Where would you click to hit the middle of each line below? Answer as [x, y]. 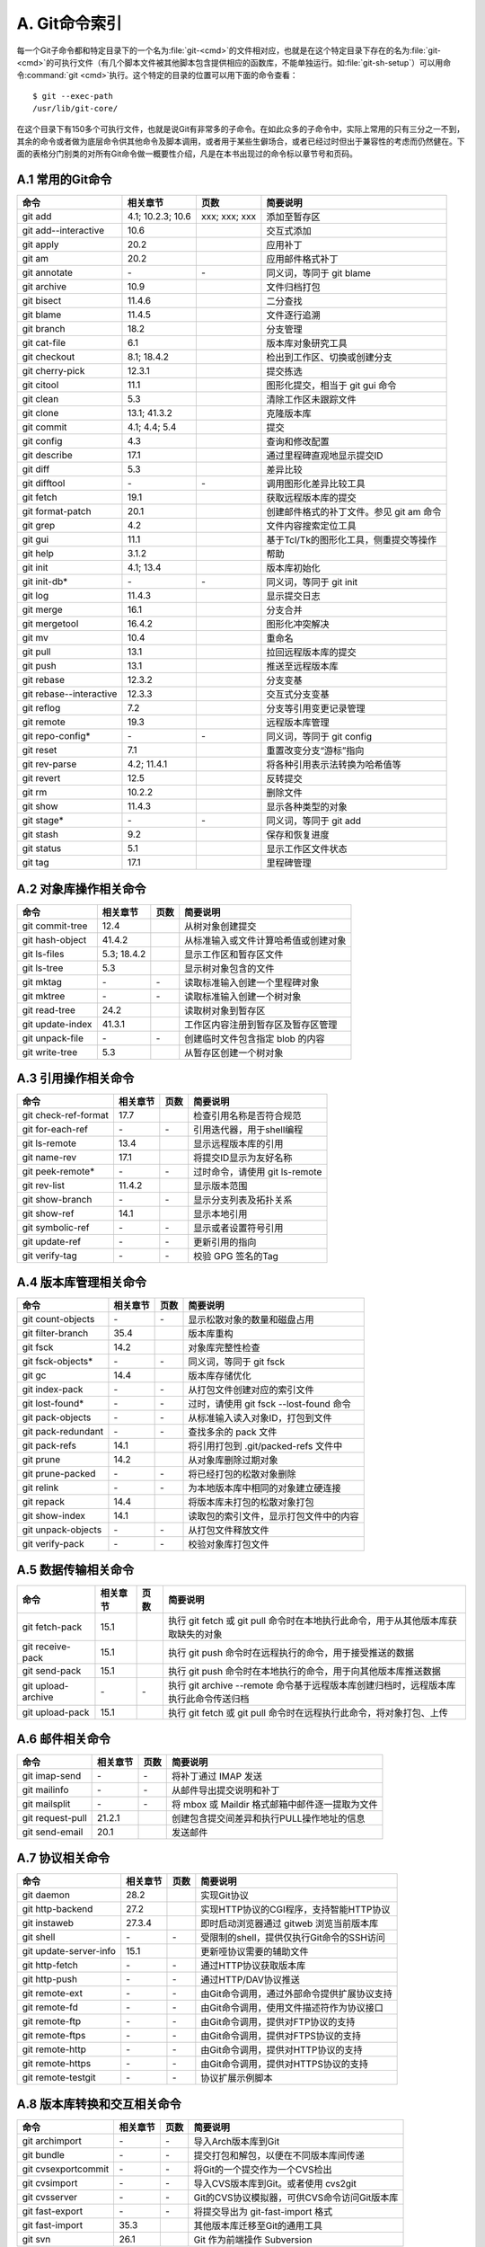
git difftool [44, 484]
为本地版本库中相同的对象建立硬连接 [265, 1488]
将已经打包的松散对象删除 [242, 1474]
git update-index [57, 1024]
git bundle [43, 2154]
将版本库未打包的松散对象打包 [251, 1502]
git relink [40, 1488]
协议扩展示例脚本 [237, 2078]
